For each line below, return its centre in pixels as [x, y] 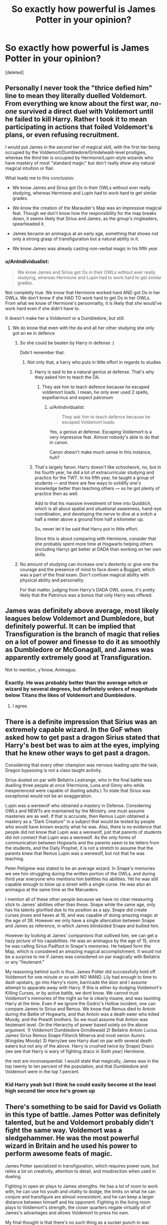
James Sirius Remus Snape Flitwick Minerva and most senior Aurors [75, 1035]
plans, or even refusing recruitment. [62, 135]
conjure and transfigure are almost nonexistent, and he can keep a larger [80, 1197]
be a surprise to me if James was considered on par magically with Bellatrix [83, 956]
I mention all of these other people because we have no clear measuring [79, 899]
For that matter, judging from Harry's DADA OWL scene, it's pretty [87, 590]
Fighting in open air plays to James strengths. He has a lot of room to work [82, 1186]
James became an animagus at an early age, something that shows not [85, 233]
